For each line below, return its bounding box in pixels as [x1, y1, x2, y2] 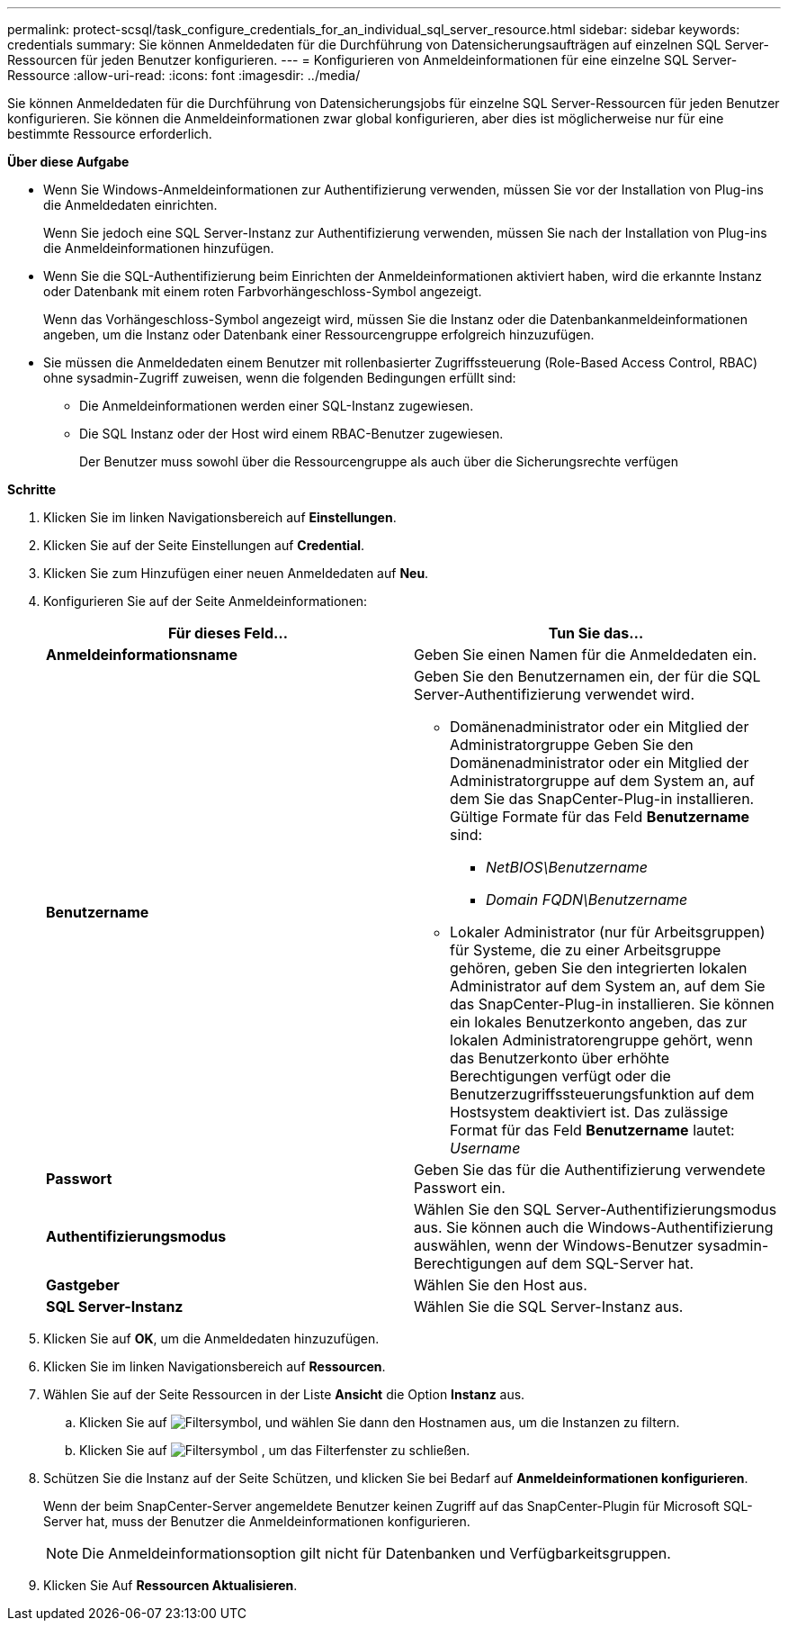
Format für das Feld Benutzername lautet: [450, 1121, 735, 1139]
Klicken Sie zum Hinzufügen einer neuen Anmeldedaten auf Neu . [43, 565, 429, 581]
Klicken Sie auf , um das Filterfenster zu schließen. [79, 1443, 470, 1458]
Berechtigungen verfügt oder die [450, 1067, 671, 1085]
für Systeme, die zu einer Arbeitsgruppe [450, 941, 721, 959]
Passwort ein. [414, 1179, 506, 1197]
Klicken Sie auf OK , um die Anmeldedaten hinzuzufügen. [43, 1331, 380, 1346]
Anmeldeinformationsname [46, 646, 237, 664]
